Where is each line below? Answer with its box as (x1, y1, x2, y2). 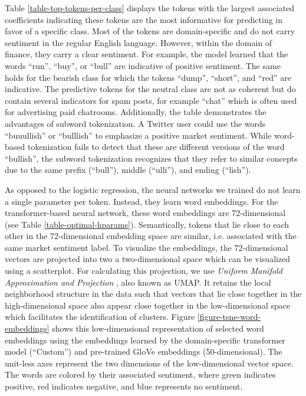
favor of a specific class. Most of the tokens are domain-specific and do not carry (5, 25, 295, 37)
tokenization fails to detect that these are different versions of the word (27, 140, 285, 153)
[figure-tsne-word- (197, 310, 261, 323)
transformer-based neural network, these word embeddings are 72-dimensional (5, 207, 286, 219)
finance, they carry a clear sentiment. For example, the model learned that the (5, 48, 288, 60)
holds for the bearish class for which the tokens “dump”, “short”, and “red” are (5, 71, 292, 83)
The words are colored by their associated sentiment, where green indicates (5, 368, 276, 381)
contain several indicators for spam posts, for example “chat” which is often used (5, 94, 297, 106)
